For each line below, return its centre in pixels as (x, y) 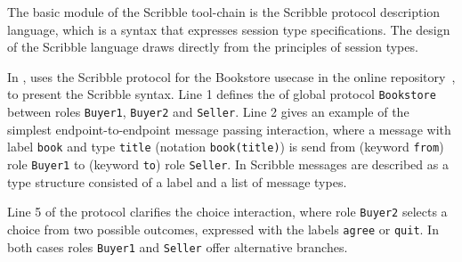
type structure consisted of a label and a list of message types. (177, 181)
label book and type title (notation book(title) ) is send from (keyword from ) (226, 147)
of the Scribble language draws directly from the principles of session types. (213, 47)
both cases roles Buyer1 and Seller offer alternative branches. (178, 246)
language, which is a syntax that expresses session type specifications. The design (229, 29)
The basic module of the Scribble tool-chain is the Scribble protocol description (224, 12)
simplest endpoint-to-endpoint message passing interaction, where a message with (229, 129)
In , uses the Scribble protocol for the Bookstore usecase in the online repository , (231, 76)
